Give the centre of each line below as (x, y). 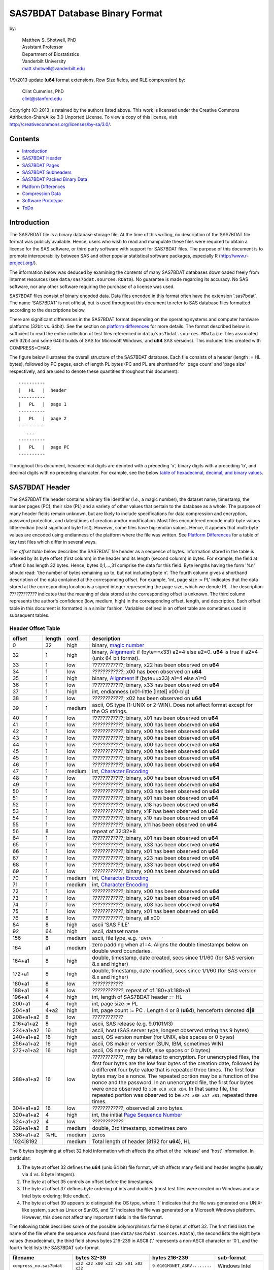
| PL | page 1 (43, 404)
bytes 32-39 (91, 1257)
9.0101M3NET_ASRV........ (182, 1266)
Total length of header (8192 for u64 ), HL (141, 1141)
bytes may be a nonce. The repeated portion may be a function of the (175, 1076)
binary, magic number (118, 645)
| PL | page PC (44, 447)
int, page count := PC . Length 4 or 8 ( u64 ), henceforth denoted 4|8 (173, 1010)
